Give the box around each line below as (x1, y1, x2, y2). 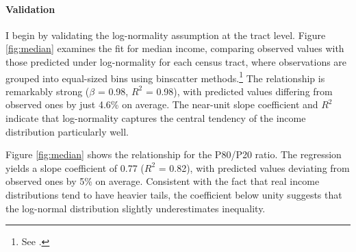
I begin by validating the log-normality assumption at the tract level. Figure (5, 27, 326, 42)
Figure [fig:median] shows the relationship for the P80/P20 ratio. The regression (5, 147, 342, 162)
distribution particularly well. (5, 124, 129, 138)
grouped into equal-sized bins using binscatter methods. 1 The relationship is (5, 68, 325, 85)
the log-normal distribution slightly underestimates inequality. (5, 201, 266, 215)
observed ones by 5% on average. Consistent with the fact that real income (5, 174, 320, 188)
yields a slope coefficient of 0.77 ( (5, 160, 144, 175)
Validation (5, 1, 55, 16)
